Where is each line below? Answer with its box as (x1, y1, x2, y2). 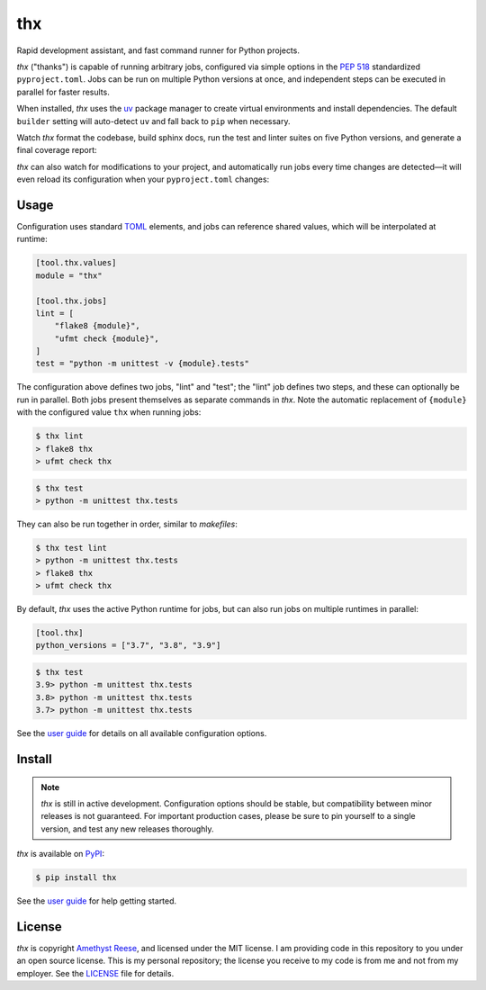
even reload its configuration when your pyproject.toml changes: (16, 174, 270, 184)
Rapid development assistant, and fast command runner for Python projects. (16, 45, 301, 56)
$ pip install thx (35, 873, 117, 883)
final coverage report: (16, 145, 97, 156)
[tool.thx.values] (35, 257, 117, 268)
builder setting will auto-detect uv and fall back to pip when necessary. (16, 115, 292, 126)
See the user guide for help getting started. (16, 895, 177, 906)
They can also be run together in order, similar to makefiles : (16, 518, 238, 529)
